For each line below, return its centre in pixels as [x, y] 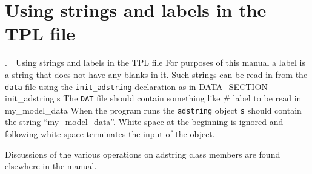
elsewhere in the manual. [51, 166]
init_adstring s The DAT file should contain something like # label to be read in [153, 98]
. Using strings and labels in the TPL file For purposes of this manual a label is [155, 63]
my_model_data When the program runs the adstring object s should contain [153, 110]
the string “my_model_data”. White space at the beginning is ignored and [144, 122]
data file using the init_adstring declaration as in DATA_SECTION [136, 86]
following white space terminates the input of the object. [110, 134]
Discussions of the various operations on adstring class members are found [143, 154]
